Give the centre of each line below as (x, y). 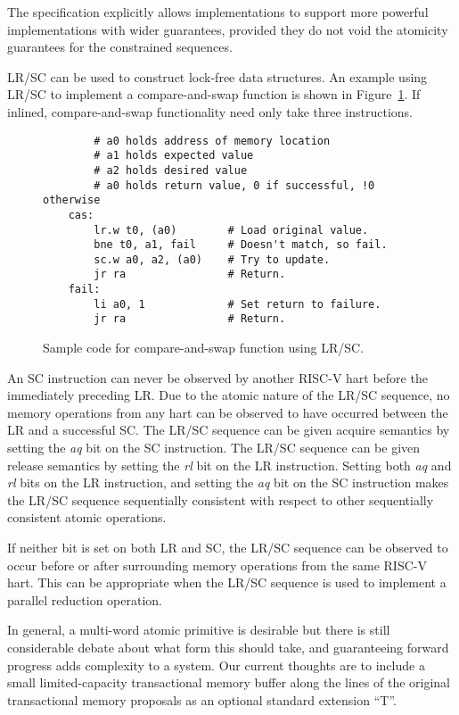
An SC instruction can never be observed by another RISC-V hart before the (217, 377)
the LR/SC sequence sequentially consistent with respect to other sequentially (221, 499)
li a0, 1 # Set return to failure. (238, 304)
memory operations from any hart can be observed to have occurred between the (228, 412)
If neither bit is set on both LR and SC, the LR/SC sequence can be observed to (228, 548)
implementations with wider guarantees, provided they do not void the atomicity (228, 29)
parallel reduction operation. (85, 599)
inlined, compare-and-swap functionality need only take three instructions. (210, 111)
